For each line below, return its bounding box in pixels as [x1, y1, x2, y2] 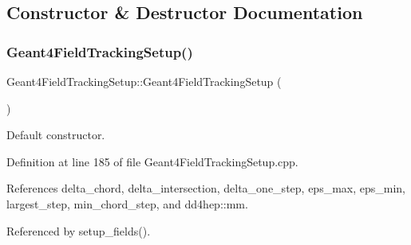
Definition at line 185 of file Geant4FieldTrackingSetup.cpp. [6, 153, 298, 169]
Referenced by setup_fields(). [6, 222, 151, 239]
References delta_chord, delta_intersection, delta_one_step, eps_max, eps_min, [6, 180, 406, 196]
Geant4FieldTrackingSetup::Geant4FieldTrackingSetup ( [6, 73, 282, 89]
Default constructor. [6, 126, 105, 143]
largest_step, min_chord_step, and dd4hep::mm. [6, 195, 248, 212]
